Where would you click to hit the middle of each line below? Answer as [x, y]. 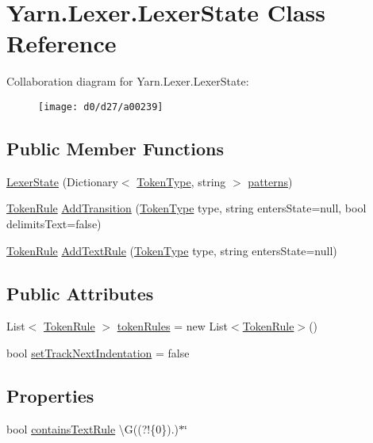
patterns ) [270, 181]
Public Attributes [80, 293]
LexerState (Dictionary [62, 181]
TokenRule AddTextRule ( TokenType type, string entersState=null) [172, 250]
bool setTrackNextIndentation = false [98, 352]
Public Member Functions [115, 148]
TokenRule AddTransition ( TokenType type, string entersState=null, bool [186, 208]
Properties [50, 395]
